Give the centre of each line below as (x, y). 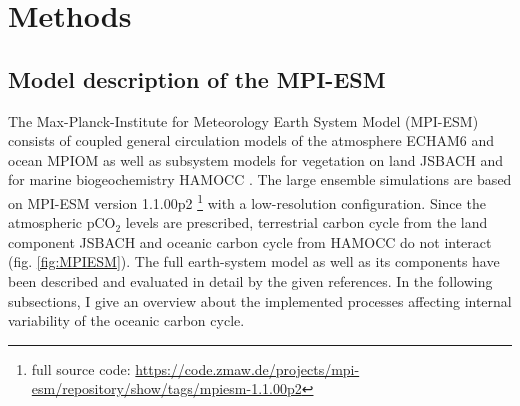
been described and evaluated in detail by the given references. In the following (250, 280)
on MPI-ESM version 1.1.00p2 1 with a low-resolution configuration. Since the (247, 201)
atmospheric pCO (62, 222)
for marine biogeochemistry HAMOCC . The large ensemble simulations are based (260, 179)
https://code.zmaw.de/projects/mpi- (247, 368)
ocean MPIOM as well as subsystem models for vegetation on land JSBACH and (255, 159)
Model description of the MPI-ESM (197, 78)
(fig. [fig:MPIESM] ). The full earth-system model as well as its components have (254, 261)
